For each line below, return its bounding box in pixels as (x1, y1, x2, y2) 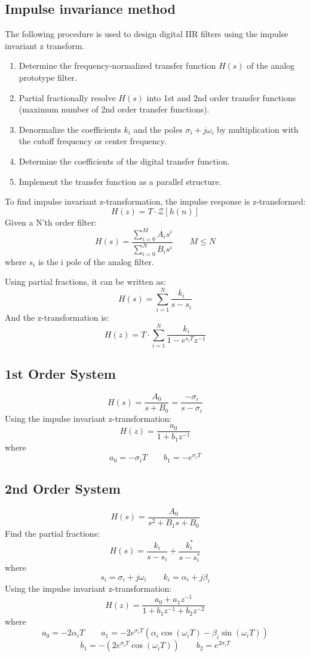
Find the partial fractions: (5, 527, 100, 539)
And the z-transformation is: (5, 311, 109, 324)
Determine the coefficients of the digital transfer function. (19, 154, 230, 167)
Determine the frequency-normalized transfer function (19, 59, 216, 72)
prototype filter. (19, 71, 77, 83)
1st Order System (5, 364, 116, 383)
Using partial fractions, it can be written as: (5, 275, 166, 288)
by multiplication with (217, 123, 299, 135)
